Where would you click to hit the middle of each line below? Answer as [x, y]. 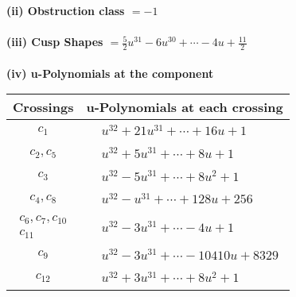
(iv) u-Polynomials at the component [110, 73]
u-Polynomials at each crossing [185, 107]
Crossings [43, 107]
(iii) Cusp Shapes [55, 42]
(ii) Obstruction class [66, 10]
